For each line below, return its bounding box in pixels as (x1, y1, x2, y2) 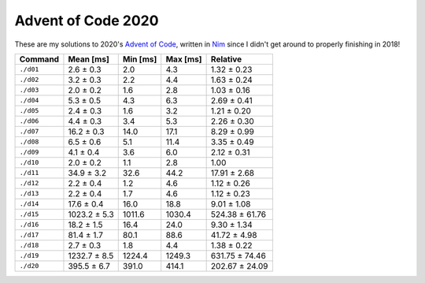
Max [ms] (165, 54, 202, 65)
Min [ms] (122, 54, 157, 65)
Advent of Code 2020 (14, 12, 159, 29)
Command (19, 54, 59, 65)
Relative (210, 54, 242, 65)
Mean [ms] (68, 54, 109, 65)
